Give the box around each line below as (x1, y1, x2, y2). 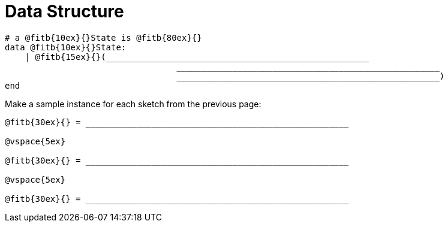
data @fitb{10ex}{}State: (5, 42, 127, 52)
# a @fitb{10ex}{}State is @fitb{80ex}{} (5, 32, 202, 43)
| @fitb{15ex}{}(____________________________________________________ (25, 52, 369, 62)
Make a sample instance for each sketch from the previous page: (5, 98, 261, 109)
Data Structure (5, 1, 124, 22)
